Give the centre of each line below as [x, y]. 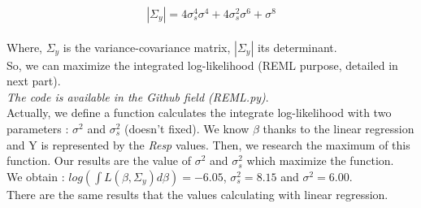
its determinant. [297, 47]
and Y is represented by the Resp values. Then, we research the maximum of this [208, 144]
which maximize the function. [320, 160]
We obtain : [36, 176]
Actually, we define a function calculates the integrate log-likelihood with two [199, 113]
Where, [24, 47]
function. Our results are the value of [99, 160]
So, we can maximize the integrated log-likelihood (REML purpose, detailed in [202, 65]
